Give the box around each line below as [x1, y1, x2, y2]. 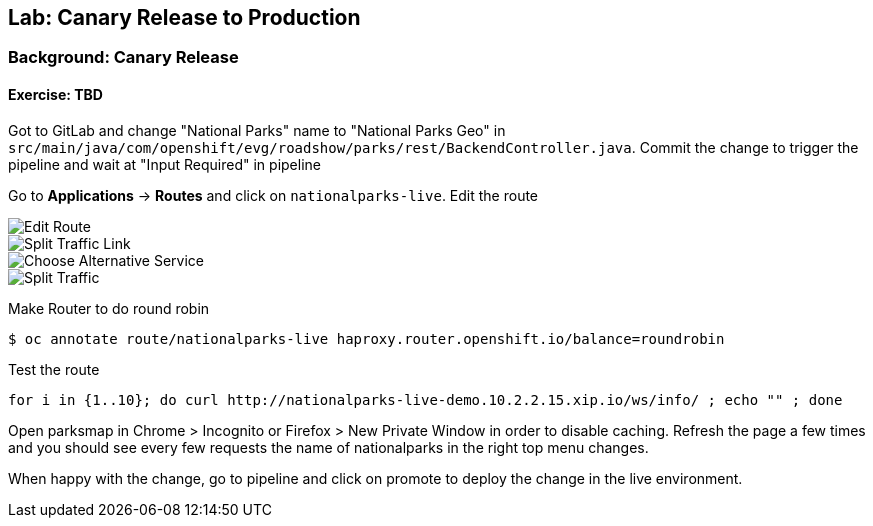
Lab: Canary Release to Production [8, 5, 361, 30]
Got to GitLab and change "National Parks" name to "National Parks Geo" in [8, 121, 506, 139]
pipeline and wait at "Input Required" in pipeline [8, 155, 321, 173]
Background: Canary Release [8, 47, 239, 68]
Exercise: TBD [8, 86, 103, 104]
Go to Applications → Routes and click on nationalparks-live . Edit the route [8, 186, 539, 204]
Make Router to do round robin [8, 299, 210, 317]
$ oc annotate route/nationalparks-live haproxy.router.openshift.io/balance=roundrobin [8, 330, 725, 347]
